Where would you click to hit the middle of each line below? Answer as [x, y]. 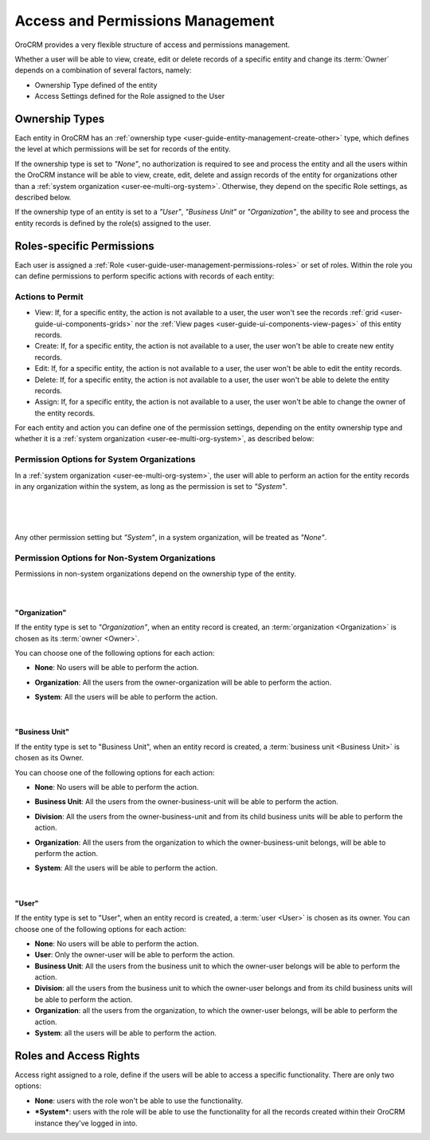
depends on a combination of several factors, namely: [103, 70]
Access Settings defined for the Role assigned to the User [130, 97]
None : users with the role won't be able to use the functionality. [139, 1100]
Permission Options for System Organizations [105, 460]
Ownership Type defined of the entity [96, 85]
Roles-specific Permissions [84, 246]
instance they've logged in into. [86, 1123]
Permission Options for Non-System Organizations [115, 558]
